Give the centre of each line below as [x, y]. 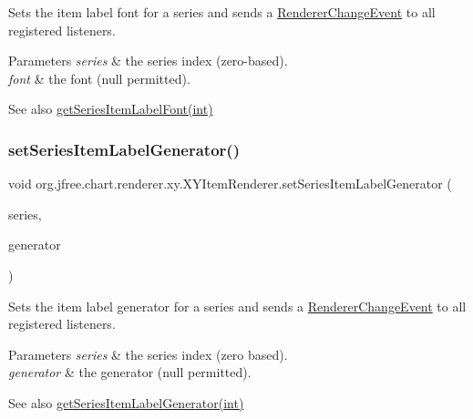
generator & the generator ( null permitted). [130, 372]
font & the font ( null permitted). [99, 78]
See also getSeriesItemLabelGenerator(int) [126, 402]
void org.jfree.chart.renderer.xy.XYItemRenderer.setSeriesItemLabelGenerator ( [230, 184]
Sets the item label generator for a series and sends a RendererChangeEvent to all [237, 306]
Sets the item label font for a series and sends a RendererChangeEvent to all [222, 12]
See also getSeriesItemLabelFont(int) [111, 109]
